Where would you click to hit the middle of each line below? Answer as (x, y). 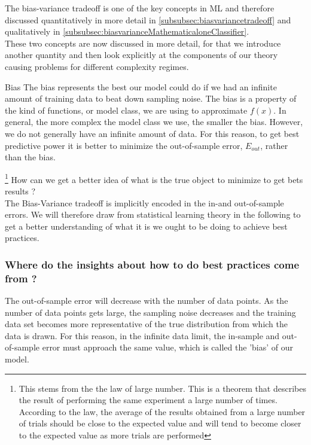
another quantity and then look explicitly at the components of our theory (141, 55)
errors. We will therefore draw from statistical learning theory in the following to (153, 214)
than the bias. (30, 157)
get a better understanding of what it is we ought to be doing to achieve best (146, 226)
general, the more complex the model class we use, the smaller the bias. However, (154, 122)
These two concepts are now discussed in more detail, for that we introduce (143, 43)
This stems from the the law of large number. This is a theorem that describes (162, 388)
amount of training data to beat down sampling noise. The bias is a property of (151, 98)
